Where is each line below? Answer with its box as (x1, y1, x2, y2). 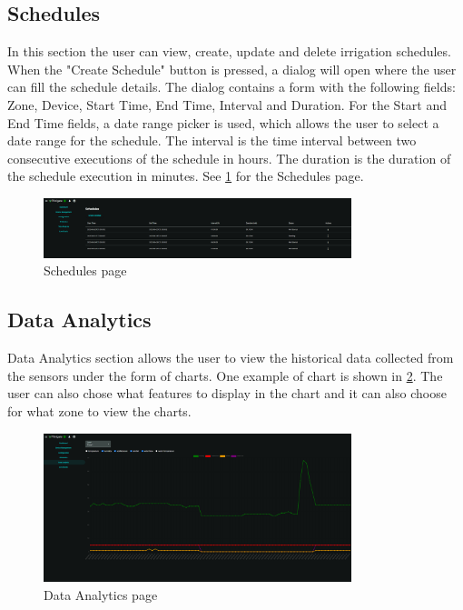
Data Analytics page (44, 585, 158, 604)
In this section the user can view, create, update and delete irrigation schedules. (7, 42, 451, 61)
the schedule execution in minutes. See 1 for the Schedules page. (7, 166, 364, 185)
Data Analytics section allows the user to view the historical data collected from (7, 348, 454, 367)
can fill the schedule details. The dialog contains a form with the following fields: (7, 77, 456, 96)
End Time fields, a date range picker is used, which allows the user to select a (7, 113, 439, 132)
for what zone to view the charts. (7, 402, 192, 421)
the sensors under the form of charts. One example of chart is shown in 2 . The (7, 365, 443, 385)
